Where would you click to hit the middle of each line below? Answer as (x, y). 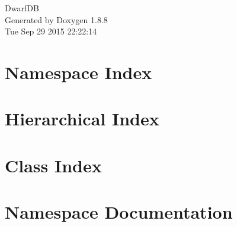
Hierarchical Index (82, 119)
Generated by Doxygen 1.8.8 (56, 19)
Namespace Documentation (119, 212)
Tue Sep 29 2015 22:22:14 (51, 31)
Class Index (53, 165)
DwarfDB (22, 8)
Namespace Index (79, 72)
